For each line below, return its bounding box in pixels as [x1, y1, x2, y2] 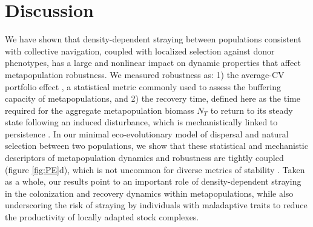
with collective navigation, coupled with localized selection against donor [5, 44, 275, 57]
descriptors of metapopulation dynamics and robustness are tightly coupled [5, 151, 284, 164]
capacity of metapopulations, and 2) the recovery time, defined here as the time [5, 92, 300, 105]
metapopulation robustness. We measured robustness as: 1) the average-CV [5, 68, 285, 81]
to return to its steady [210, 104, 293, 116]
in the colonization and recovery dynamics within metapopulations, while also [5, 186, 294, 199]
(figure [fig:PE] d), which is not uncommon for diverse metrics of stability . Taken [5, 163, 305, 176]
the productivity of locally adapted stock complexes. [5, 211, 199, 223]
